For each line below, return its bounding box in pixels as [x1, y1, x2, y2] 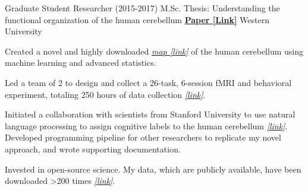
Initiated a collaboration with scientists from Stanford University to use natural [5, 108, 296, 120]
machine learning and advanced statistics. [5, 56, 156, 69]
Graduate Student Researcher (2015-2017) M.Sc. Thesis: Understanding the [5, 2, 280, 14]
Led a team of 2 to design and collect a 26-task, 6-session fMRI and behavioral [5, 76, 292, 88]
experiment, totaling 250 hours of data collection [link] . [5, 88, 206, 100]
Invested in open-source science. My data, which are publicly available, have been [5, 163, 301, 175]
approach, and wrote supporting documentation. [5, 142, 181, 155]
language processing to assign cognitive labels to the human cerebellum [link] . [5, 119, 288, 132]
